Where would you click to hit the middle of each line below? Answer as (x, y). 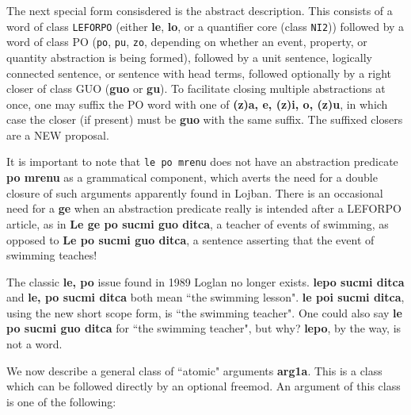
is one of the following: (61, 401)
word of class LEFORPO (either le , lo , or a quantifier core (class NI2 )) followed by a (205, 26)
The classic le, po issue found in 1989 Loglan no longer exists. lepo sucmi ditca (205, 281)
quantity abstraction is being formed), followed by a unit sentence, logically (189, 57)
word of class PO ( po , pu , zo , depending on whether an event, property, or (187, 42)
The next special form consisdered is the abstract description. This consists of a (200, 10)
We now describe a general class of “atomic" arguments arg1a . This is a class (194, 370)
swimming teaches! (52, 255)
